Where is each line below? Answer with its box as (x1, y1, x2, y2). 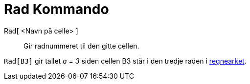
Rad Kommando (4, 1, 109, 17)
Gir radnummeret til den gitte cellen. (23, 41, 139, 50)
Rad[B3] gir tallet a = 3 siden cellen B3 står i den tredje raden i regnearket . (4, 56, 247, 65)
